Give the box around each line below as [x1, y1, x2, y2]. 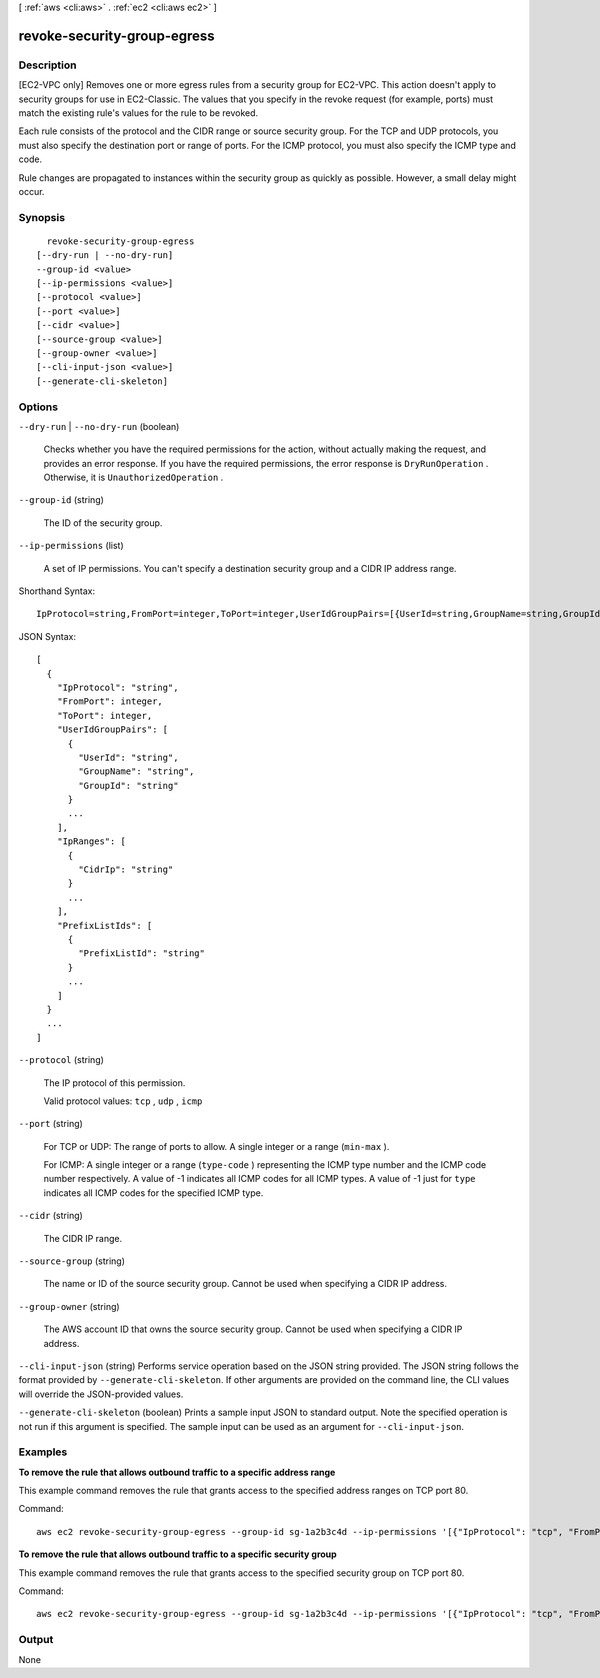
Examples [18, 1445, 68, 1459]
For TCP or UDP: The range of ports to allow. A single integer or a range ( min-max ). [43, 1140, 390, 1152]
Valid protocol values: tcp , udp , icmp [43, 1095, 203, 1107]
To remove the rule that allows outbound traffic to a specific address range [18, 1466, 336, 1478]
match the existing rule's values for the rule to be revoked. [18, 106, 259, 119]
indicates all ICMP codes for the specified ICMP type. [43, 1186, 264, 1199]
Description [18, 58, 77, 72]
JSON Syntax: [18, 630, 77, 642]
